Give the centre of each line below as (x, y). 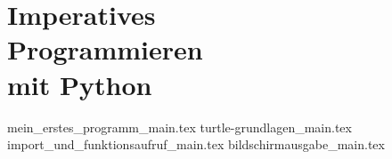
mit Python (80, 84)
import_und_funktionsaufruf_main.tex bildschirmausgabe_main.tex (196, 144)
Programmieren (105, 49)
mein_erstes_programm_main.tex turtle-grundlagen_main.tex (180, 127)
